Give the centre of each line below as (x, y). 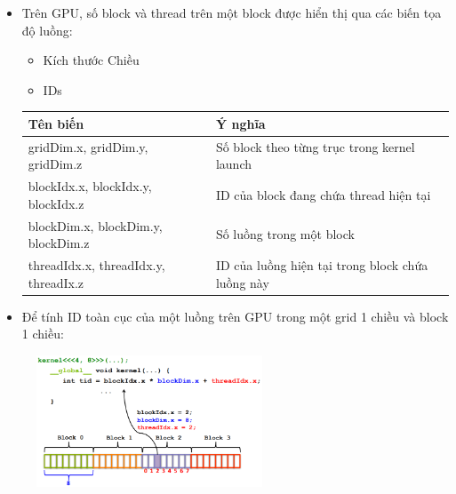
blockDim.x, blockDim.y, (95, 225)
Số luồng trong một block (285, 234)
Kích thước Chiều (91, 60)
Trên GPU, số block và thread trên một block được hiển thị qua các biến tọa (232, 12)
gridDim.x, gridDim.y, (88, 146)
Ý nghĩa (240, 123)
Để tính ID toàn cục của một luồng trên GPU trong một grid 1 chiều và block (235, 316)
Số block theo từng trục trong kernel (315, 146)
